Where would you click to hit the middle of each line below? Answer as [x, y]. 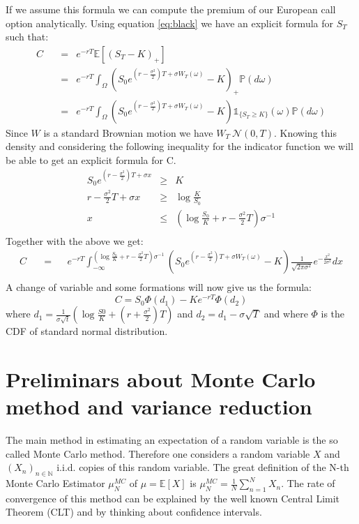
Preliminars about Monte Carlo [161, 379]
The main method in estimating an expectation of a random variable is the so [172, 440]
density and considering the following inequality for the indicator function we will [179, 146]
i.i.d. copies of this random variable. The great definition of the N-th [203, 467]
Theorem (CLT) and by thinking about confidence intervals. [134, 512]
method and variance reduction [159, 406]
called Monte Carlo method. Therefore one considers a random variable [158, 453]
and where [286, 314]
